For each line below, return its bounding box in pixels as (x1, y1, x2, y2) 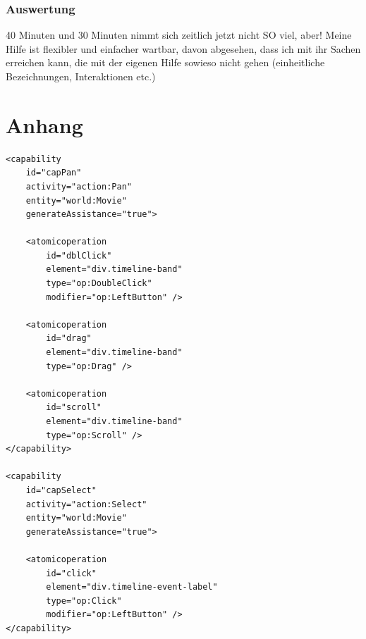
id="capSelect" (25, 485, 97, 495)
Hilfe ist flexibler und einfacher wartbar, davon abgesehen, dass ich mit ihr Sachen (6, 41, 361, 56)
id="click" (46, 568, 97, 578)
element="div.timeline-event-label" (46, 582, 218, 593)
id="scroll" (46, 402, 102, 413)
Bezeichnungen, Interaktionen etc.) (6, 69, 156, 83)
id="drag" (46, 333, 92, 344)
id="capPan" (25, 168, 82, 178)
